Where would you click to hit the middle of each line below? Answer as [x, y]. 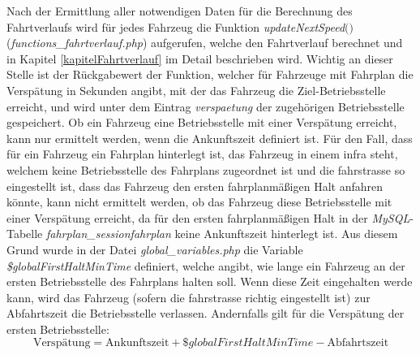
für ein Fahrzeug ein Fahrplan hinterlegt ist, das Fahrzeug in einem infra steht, [202, 154]
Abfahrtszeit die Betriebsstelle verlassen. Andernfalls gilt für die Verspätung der [206, 313]
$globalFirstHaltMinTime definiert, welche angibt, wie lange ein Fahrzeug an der [206, 265]
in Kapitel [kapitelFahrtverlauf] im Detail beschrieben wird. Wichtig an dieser [200, 58]
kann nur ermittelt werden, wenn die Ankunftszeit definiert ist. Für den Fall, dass [210, 138]
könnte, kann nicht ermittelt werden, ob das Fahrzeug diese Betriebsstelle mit [199, 202]
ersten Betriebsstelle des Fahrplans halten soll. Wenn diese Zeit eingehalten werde [210, 281]
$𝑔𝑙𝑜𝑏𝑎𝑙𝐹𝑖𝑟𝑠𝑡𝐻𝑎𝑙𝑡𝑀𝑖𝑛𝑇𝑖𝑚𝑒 [248, 343]
